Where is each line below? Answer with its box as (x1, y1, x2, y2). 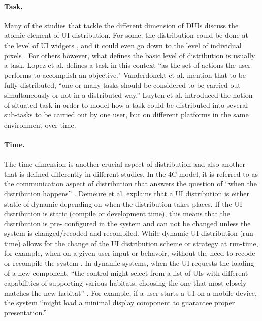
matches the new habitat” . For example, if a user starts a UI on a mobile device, (4, 287, 257, 298)
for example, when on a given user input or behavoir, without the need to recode (4, 248, 255, 258)
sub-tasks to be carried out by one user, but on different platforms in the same (4, 109, 249, 120)
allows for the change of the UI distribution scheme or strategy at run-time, (23, 237, 258, 248)
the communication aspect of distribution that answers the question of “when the (4, 178, 257, 189)
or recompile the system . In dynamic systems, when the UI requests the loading (4, 258, 254, 268)
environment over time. (4, 119, 76, 130)
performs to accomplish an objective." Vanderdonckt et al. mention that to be (4, 69, 246, 80)
